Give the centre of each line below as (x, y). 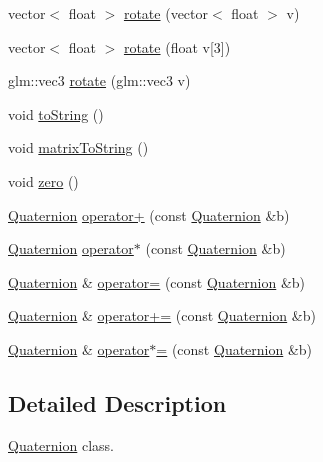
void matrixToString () (78, 147)
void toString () (56, 113)
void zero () (43, 180)
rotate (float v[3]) (177, 46)
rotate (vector (166, 13)
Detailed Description (117, 402)
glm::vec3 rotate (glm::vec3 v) (99, 80)
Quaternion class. (61, 444)
